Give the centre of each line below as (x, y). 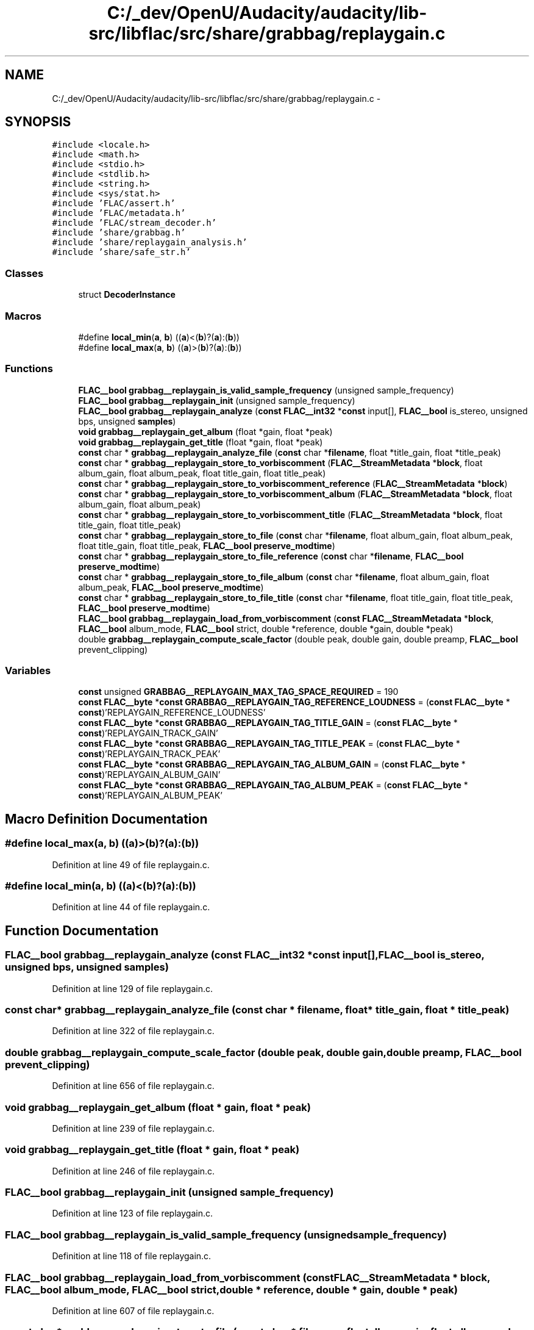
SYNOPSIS (38, 122)
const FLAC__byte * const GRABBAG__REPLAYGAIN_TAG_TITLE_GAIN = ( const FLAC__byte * (268, 723)
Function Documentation (82, 930)
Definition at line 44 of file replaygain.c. (131, 907)
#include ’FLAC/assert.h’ (114, 203)
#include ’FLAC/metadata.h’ (119, 213)
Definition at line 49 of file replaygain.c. (131, 864)
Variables (28, 671)
